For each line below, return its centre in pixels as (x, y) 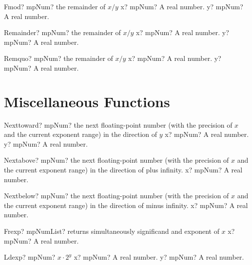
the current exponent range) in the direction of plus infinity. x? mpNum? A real (123, 170)
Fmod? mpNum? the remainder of (55, 6)
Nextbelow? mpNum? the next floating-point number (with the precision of (116, 196)
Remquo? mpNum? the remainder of (58, 58)
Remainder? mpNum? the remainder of (62, 32)
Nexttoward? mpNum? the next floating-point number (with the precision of (118, 124)
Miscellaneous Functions (87, 101)
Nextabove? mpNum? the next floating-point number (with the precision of (116, 160)
